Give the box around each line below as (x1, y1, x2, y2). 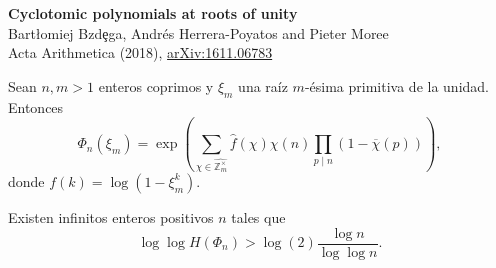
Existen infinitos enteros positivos (8, 206, 214, 227)
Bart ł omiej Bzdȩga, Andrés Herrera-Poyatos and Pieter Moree (8, 22, 389, 43)
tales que (231, 206, 286, 227)
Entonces (8, 96, 64, 117)
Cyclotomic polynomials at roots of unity (8, 3, 298, 23)
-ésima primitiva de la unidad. (304, 75, 489, 96)
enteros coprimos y (98, 75, 214, 96)
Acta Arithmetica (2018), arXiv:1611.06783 (8, 42, 273, 63)
